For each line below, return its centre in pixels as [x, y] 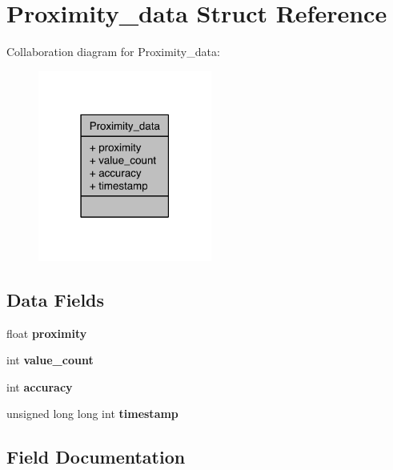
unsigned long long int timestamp [92, 414]
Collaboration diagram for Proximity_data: [113, 52]
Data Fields [56, 299]
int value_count [50, 360]
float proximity [47, 333]
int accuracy [40, 386]
